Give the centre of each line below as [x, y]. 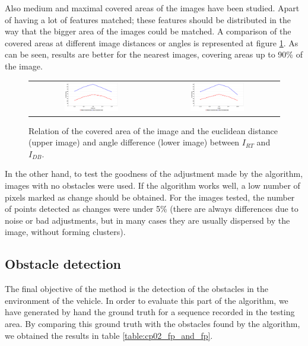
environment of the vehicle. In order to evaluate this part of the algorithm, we [147, 300]
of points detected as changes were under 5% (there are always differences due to [152, 209]
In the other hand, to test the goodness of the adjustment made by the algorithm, [154, 174]
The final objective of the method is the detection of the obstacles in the [136, 289]
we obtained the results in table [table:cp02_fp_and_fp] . [109, 335]
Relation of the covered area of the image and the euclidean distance [153, 130]
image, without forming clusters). [65, 232]
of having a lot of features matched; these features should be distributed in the [148, 19]
